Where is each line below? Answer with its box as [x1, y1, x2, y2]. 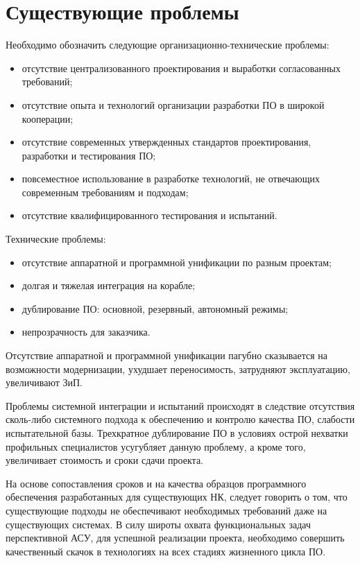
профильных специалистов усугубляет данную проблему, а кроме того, [6, 439, 306, 453]
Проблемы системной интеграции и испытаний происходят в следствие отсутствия [6, 398, 355, 413]
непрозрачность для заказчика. [22, 324, 151, 339]
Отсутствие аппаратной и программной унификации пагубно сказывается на [6, 348, 327, 363]
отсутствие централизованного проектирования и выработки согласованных [22, 60, 341, 75]
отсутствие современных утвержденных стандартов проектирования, [22, 135, 311, 149]
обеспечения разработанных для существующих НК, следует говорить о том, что [6, 490, 348, 504]
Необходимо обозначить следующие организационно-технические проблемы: [6, 37, 329, 52]
